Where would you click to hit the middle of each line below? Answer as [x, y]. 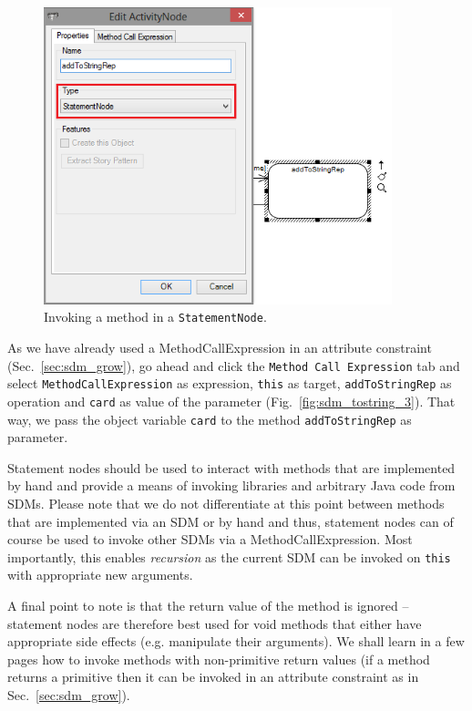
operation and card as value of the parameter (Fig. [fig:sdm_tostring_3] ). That [231, 401]
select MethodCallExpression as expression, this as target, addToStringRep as [230, 383]
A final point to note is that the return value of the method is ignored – [208, 606]
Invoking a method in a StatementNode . [155, 317]
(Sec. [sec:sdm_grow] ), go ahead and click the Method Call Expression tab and [234, 365]
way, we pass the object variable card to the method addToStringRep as [210, 419]
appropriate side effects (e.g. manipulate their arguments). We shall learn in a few [236, 641]
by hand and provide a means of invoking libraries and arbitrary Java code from [231, 485]
